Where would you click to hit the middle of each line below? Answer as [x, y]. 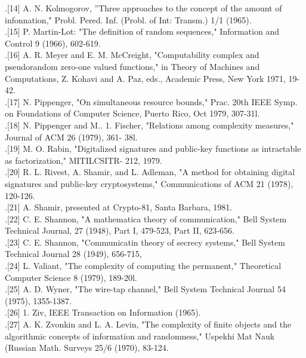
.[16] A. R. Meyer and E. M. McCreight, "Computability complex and [132, 55]
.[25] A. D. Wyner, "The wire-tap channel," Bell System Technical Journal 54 [145, 289]
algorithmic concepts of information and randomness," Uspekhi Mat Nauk [140, 336]
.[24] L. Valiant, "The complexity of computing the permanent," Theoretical [143, 266]
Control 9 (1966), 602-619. [53, 43]
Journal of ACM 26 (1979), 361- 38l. [71, 137]
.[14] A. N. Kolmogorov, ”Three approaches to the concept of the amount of [143, 8]
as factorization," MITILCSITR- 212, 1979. [84, 160]
